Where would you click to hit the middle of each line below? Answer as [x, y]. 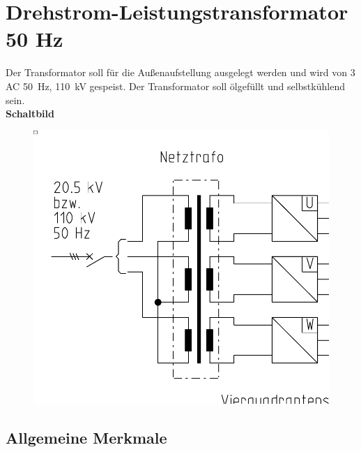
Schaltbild [30, 114]
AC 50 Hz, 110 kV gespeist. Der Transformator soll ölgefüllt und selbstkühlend [175, 86]
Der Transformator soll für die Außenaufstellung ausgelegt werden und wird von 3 [180, 72]
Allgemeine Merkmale [86, 437]
